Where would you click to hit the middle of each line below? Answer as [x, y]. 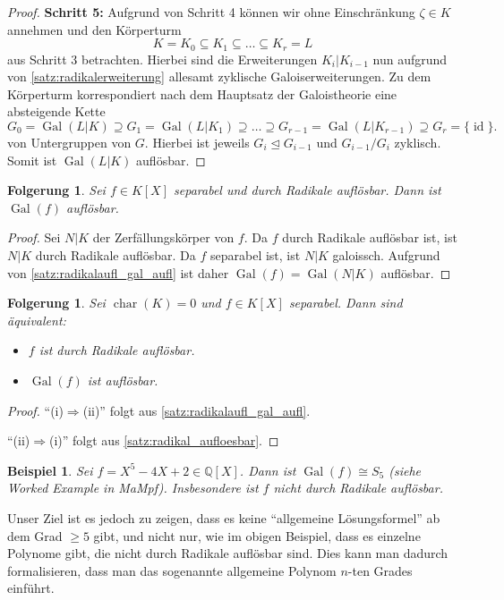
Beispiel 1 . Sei [50, 470]
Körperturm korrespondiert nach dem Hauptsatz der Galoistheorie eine [202, 93]
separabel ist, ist [255, 254]
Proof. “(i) [35, 410]
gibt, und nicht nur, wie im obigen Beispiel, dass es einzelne [257, 535]
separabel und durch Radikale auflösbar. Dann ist [308, 190]
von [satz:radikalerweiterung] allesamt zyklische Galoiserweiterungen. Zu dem [219, 76]
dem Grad [35, 535]
